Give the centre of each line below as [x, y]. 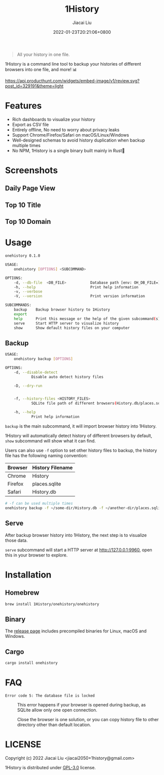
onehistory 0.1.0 [23, 256]
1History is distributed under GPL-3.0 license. [51, 767]
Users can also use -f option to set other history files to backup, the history [81, 450]
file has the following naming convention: [46, 455]
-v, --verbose [28, 292]
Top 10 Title [23, 205]
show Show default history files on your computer [72, 328]
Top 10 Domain [28, 222]
